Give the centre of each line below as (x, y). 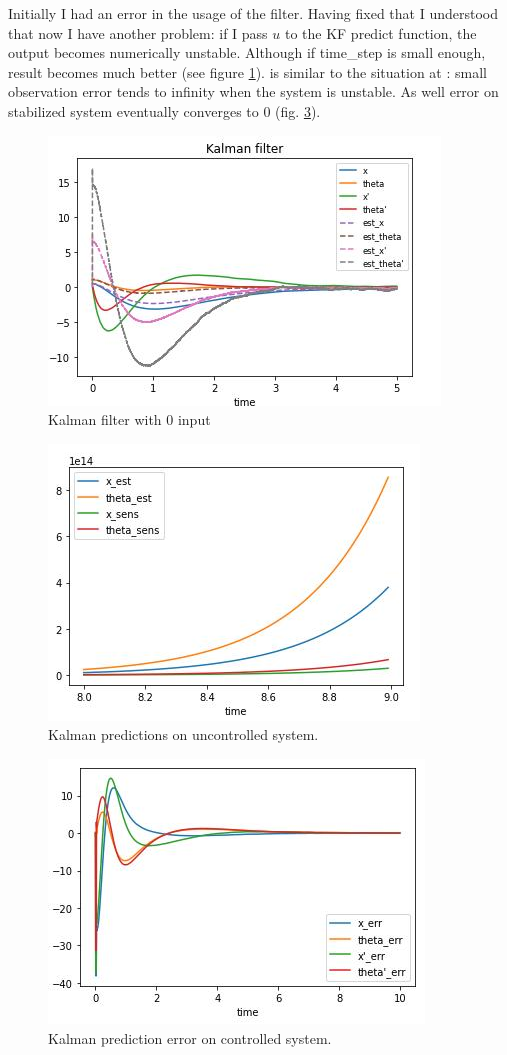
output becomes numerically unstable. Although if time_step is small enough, (247, 52)
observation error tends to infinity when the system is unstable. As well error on (253, 91)
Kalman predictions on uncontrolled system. (183, 734)
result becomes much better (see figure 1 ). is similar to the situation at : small (247, 71)
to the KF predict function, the (380, 32)
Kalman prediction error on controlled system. (190, 1037)
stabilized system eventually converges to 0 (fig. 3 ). (164, 110)
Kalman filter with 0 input (129, 419)
